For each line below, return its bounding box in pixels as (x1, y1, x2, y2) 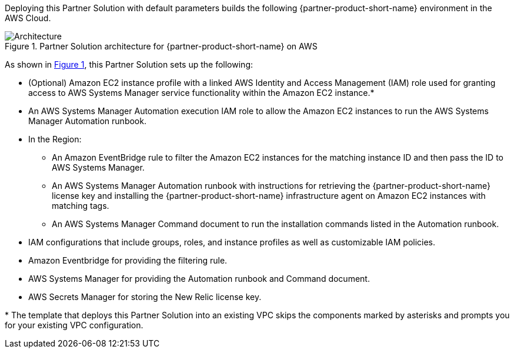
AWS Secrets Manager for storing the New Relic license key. (28, 292, 262, 302)
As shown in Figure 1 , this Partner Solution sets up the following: (5, 59, 253, 69)
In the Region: (28, 134, 82, 144)
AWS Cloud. (5, 13, 51, 23)
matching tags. (52, 201, 109, 211)
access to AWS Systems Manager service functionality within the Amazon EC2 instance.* (28, 88, 375, 98)
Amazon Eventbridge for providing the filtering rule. (28, 255, 228, 265)
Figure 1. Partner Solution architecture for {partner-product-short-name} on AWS (5, 41, 318, 51)
